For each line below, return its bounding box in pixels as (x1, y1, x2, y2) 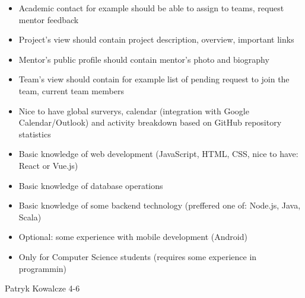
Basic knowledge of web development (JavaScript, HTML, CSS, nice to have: (18, 148, 298, 160)
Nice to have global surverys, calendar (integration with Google (18, 104, 249, 117)
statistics (18, 127, 51, 140)
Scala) (18, 210, 42, 223)
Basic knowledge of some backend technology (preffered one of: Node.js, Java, (18, 199, 301, 212)
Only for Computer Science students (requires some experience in (18, 250, 257, 262)
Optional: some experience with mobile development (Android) (18, 230, 247, 243)
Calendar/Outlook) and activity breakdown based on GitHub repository (18, 116, 282, 129)
